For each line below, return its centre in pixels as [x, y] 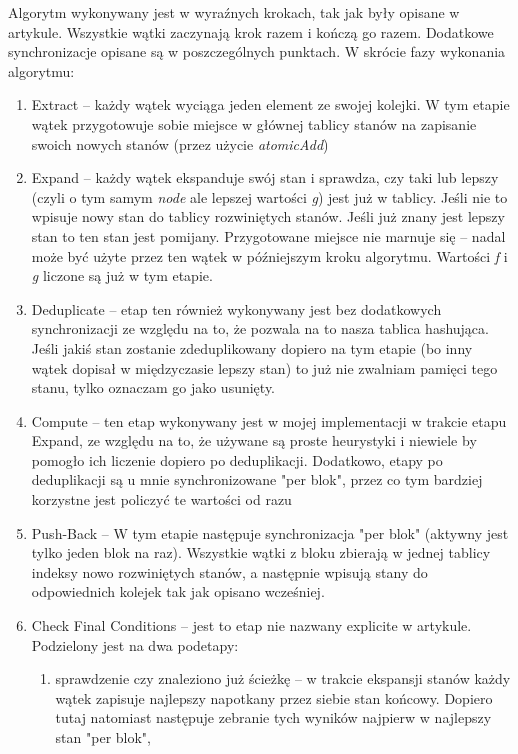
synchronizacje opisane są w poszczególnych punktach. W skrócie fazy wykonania [257, 51]
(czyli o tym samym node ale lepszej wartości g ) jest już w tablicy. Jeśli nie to [269, 196]
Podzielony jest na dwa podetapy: [135, 644]
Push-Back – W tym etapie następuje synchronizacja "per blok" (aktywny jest [270, 532]
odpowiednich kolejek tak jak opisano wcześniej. [178, 591]
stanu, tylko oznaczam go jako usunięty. [153, 387]
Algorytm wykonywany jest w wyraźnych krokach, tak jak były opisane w [234, 12]
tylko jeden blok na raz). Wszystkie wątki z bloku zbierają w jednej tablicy [261, 552]
